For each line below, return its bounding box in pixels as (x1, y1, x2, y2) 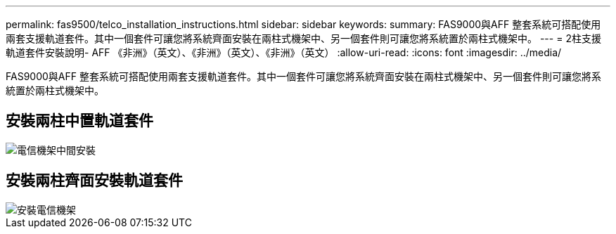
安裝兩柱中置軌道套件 (6, 112, 153, 130)
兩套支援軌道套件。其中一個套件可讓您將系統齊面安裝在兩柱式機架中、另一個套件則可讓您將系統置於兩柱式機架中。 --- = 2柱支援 (6, 32, 601, 44)
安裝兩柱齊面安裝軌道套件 (6, 171, 183, 190)
